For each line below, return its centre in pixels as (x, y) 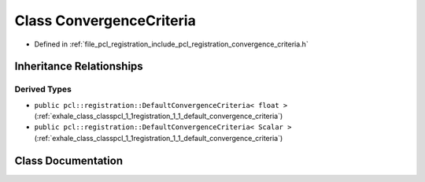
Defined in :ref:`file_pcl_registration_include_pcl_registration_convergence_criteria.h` (171, 44)
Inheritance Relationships (79, 67)
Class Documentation (69, 160)
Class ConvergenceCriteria (105, 20)
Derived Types (43, 89)
